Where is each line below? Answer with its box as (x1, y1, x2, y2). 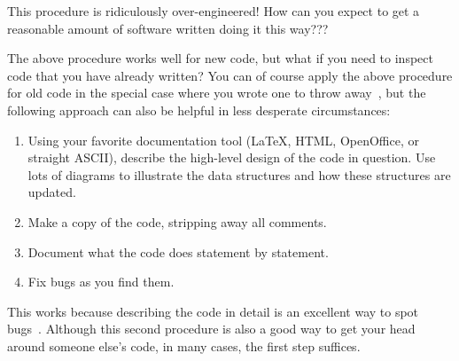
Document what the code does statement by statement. (27, 242, 329, 261)
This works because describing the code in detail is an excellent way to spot (7, 302, 419, 320)
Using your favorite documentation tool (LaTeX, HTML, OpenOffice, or (27, 130, 420, 149)
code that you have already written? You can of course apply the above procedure (7, 66, 453, 84)
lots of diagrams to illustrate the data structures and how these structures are (27, 165, 451, 184)
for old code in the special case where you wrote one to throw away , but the (7, 83, 426, 102)
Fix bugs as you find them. (27, 272, 175, 291)
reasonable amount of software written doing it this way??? (7, 19, 329, 37)
